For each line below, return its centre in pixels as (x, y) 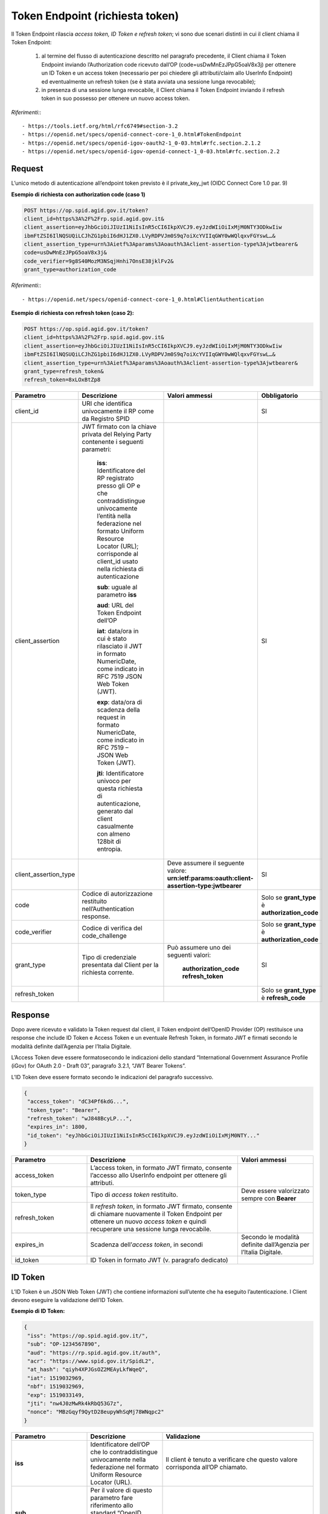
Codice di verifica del (112, 928)
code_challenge (104, 936)
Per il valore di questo (121, 1490)
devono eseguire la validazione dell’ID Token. (67, 1300)
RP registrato (115, 478)
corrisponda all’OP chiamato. (207, 1467)
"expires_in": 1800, (58, 1127)
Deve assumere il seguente (206, 863)
